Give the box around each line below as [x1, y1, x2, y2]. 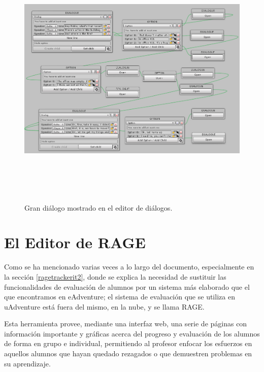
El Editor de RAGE [4, 232, 146, 253]
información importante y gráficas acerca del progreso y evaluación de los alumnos [4, 328, 260, 339]
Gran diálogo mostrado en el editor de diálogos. [24, 202, 173, 213]
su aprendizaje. [4, 358, 51, 368]
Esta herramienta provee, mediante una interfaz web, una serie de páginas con [4, 318, 247, 329]
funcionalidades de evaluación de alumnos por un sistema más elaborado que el [4, 281, 250, 292]
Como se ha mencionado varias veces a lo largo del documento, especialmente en [4, 261, 254, 272]
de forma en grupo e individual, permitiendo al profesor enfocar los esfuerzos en [4, 338, 252, 349]
